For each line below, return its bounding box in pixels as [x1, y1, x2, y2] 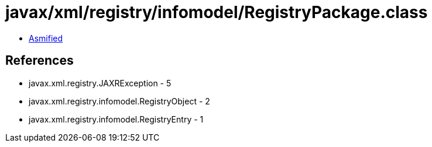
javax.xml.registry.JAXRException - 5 [29, 78, 172, 88]
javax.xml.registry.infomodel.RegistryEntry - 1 [29, 114, 204, 124]
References [5, 53, 74, 68]
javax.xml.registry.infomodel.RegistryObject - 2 [29, 96, 210, 106]
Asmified [29, 33, 63, 43]
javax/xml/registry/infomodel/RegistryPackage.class [5, 2, 428, 22]
